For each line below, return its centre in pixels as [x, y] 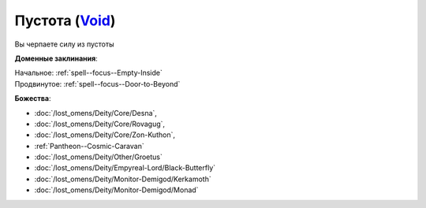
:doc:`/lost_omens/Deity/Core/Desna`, [96, 113]
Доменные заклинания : [56, 58]
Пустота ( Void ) [65, 20]
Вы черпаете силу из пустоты [64, 44]
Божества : [33, 98]
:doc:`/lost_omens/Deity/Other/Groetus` [99, 157]
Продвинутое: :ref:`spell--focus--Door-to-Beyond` [97, 84]
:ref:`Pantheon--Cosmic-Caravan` [90, 146]
